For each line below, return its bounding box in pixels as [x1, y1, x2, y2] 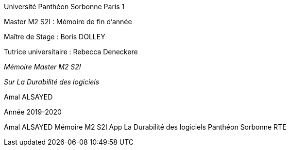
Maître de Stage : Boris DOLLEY [4, 33, 105, 41]
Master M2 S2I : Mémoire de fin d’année [4, 17, 132, 26]
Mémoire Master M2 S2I [4, 63, 81, 71]
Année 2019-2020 [4, 108, 62, 116]
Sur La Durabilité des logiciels [4, 78, 100, 86]
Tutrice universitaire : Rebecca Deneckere [4, 48, 138, 56]
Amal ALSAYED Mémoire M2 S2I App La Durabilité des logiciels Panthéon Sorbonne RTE [4, 123, 287, 131]
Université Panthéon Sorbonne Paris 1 [4, 2, 125, 11]
